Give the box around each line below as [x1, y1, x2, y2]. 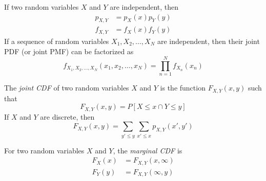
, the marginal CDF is [113, 145, 182, 155]
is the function [160, 82, 206, 93]
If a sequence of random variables [4, 35, 109, 46]
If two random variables [4, 2, 79, 12]
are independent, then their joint [157, 35, 260, 46]
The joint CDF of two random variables [4, 82, 129, 93]
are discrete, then [40, 111, 95, 122]
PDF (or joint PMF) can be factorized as [4, 46, 134, 56]
